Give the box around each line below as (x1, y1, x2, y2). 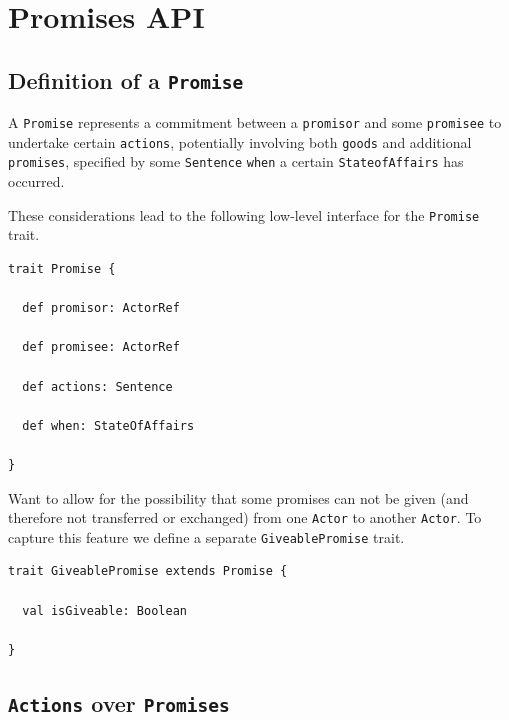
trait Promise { (8, 261, 116, 276)
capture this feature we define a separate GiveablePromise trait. (8, 526, 405, 547)
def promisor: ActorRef (22, 301, 180, 316)
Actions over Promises (8, 687, 230, 718)
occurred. (8, 171, 65, 192)
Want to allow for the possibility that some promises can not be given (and (8, 487, 469, 508)
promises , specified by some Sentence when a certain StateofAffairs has (8, 151, 464, 172)
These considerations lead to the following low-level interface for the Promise (8, 204, 480, 225)
